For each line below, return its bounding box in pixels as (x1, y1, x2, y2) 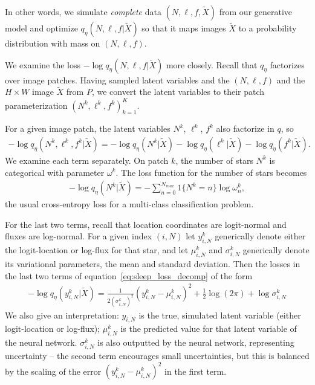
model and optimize (5, 22, 78, 34)
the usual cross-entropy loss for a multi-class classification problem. (5, 198, 254, 210)
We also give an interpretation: (5, 308, 119, 321)
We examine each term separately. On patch (5, 154, 169, 166)
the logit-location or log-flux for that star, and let (5, 244, 189, 256)
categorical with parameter (5, 166, 105, 178)
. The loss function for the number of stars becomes (115, 166, 307, 178)
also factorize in (216, 122, 274, 135)
